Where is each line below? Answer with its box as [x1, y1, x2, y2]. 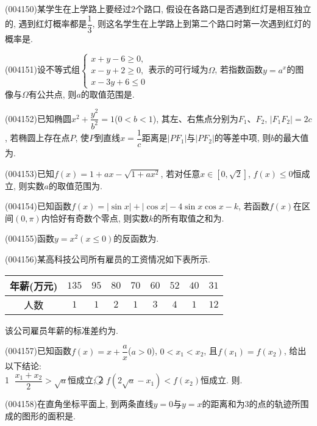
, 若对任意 [160, 167, 201, 179]
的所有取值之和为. [153, 211, 224, 224]
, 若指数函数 [215, 63, 263, 76]
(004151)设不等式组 [5, 63, 80, 76]
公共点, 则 [37, 87, 77, 100]
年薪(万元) [10, 278, 58, 293]
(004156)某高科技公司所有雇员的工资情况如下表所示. [5, 252, 210, 265]
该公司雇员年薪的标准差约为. [5, 323, 118, 336]
